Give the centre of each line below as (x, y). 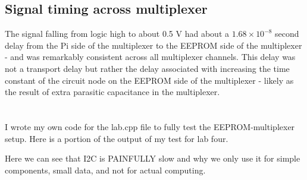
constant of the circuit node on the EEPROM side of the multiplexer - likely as (149, 80)
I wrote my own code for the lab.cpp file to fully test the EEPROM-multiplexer (150, 126)
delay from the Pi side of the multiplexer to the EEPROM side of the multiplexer (153, 45)
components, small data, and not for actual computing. (105, 170)
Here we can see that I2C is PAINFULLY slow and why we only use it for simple (153, 158)
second (287, 34)
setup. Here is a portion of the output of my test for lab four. (117, 138)
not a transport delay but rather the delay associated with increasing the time (147, 68)
